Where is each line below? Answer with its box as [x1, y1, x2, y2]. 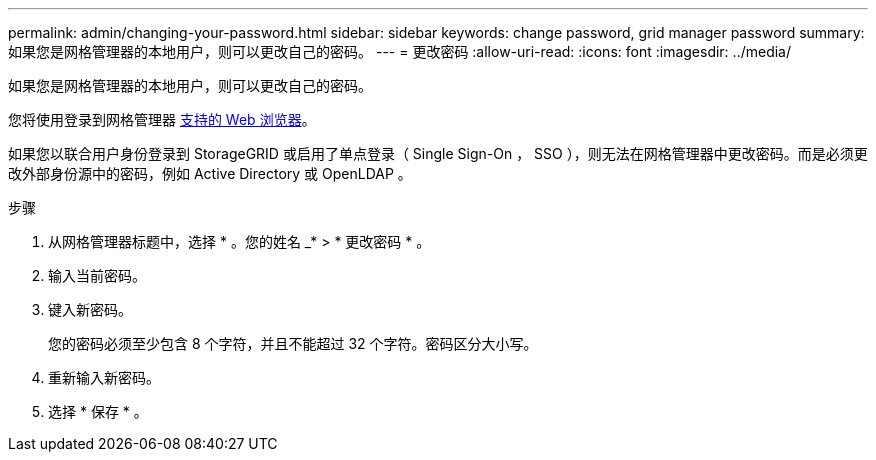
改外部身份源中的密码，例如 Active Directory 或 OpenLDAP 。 [8, 165, 412, 182]
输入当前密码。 [48, 267, 146, 284]
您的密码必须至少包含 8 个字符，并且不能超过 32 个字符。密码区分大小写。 [48, 335, 538, 352]
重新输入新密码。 [48, 369, 160, 386]
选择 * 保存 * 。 [48, 403, 148, 420]
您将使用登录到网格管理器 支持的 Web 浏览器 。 [8, 111, 316, 128]
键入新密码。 [48, 301, 132, 318]
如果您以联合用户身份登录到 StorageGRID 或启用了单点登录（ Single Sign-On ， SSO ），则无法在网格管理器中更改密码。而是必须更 [8, 145, 868, 162]
